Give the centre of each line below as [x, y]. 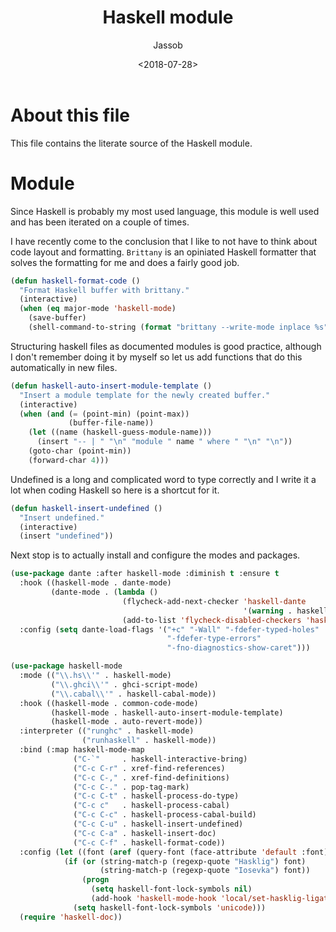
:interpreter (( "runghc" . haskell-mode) [107, 731]
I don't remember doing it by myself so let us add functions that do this [156, 357]
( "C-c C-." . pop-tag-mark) [131, 787]
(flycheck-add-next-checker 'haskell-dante [214, 601]
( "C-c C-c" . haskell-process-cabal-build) [165, 815]
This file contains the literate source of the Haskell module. [131, 143]
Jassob [168, 45]
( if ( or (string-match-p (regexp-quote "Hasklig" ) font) [185, 861]
